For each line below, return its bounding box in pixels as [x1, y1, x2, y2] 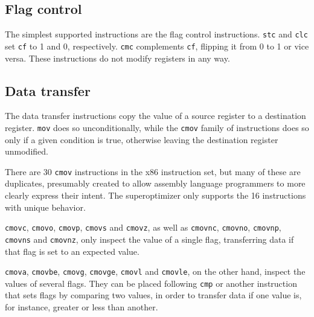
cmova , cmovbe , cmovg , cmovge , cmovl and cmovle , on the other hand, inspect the [5, 265, 306, 278]
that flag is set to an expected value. [5, 245, 139, 257]
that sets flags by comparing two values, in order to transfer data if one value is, [5, 289, 302, 301]
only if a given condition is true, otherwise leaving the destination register [5, 133, 278, 146]
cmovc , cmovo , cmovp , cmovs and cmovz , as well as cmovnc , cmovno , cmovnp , [5, 221, 281, 234]
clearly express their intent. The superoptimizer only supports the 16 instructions [5, 189, 306, 201]
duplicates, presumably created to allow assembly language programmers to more [5, 177, 306, 190]
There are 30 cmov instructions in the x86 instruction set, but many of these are [5, 165, 301, 178]
